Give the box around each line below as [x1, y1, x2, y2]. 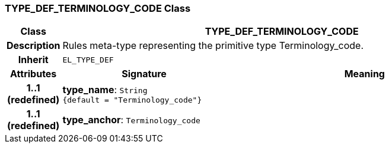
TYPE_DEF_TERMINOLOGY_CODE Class [5, 2, 191, 14]
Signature [122, 68, 167, 80]
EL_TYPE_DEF [62, 55, 114, 64]
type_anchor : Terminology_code [62, 114, 200, 126]
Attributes [10, 68, 57, 80]
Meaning [344, 68, 385, 80]
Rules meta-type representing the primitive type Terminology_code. [62, 40, 364, 52]
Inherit [18, 54, 49, 66]
